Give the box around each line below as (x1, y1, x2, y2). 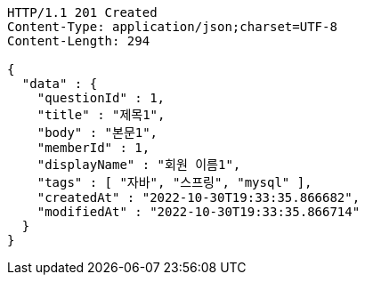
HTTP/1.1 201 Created (7, 5, 158, 20)
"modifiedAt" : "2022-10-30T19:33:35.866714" (36, 205, 361, 219)
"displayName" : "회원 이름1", (36, 157, 241, 172)
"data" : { (21, 77, 98, 91)
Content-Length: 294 (7, 34, 150, 48)
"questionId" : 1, (36, 91, 166, 105)
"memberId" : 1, (36, 141, 150, 155)
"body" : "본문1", (36, 125, 158, 140)
